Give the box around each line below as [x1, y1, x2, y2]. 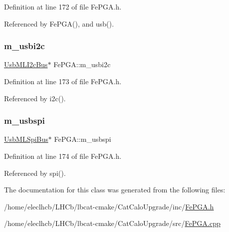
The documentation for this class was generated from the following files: [4, 184, 225, 195]
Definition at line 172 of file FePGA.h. [4, 2, 122, 12]
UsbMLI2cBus [4, 59, 48, 70]
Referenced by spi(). [4, 167, 66, 178]
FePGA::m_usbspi [54, 134, 111, 144]
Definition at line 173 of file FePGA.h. [4, 76, 122, 86]
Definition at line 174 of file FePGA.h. [4, 151, 122, 161]
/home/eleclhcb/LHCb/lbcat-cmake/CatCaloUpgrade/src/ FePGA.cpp [4, 218, 220, 228]
